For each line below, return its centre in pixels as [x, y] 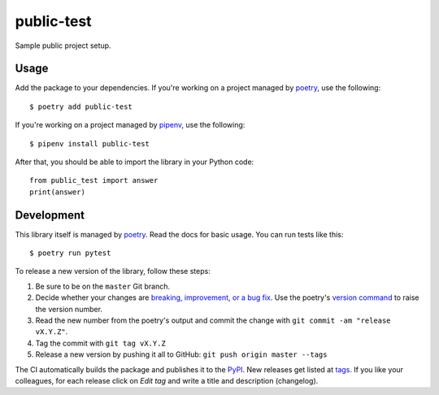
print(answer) [57, 192]
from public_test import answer [94, 180]
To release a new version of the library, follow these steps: [113, 271]
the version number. [69, 309]
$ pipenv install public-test [90, 143]
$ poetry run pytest [70, 253]
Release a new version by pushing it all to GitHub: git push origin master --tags [181, 354]
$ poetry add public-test [81, 106]
